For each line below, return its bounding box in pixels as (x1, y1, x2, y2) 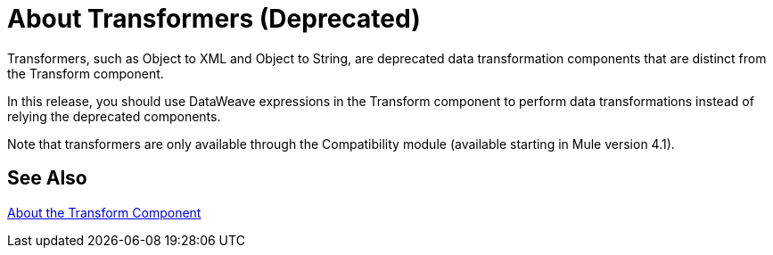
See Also (7, 167, 87, 190)
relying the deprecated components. (7, 108, 221, 124)
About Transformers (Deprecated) (7, 4, 421, 34)
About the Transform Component (7, 204, 201, 220)
